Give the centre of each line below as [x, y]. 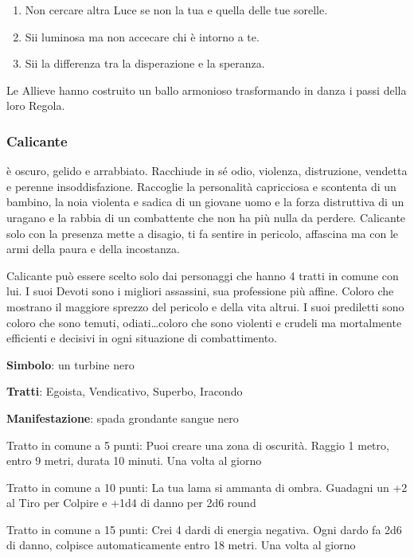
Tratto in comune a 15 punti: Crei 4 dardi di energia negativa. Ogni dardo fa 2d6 [204, 529]
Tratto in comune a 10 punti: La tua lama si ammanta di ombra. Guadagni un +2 [207, 487]
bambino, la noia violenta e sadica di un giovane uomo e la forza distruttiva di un [205, 202]
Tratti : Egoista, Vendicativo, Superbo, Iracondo [125, 391]
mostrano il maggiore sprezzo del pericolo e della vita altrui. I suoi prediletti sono [205, 306]
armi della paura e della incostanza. [93, 249]
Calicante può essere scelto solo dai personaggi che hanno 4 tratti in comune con [203, 275]
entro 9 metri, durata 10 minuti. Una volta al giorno [134, 460]
